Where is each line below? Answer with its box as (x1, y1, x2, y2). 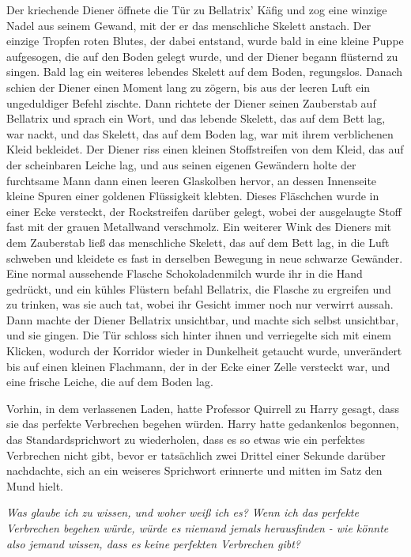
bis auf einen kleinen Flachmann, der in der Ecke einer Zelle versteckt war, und (6, 358, 390, 374)
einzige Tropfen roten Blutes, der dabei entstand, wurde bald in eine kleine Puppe (6, 32, 404, 49)
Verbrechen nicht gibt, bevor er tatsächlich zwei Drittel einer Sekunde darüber (6, 446, 386, 463)
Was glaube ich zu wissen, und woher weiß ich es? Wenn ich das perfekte (6, 504, 359, 521)
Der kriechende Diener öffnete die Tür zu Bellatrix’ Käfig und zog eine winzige (6, 2, 387, 17)
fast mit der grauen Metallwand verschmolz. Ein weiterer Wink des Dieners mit (6, 218, 392, 235)
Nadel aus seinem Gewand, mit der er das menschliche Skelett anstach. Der (6, 17, 371, 33)
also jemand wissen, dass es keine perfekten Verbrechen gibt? (6, 535, 300, 551)
